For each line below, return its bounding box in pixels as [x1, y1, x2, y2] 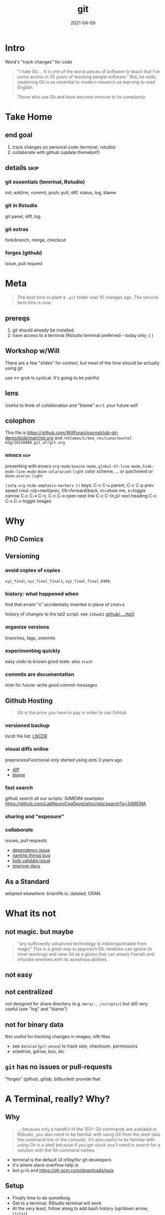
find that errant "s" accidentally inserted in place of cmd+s [5, 602, 125, 607]
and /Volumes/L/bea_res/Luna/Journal [54, 435, 132, 441]
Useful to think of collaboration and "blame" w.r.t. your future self [5, 402, 138, 408]
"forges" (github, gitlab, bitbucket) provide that [5, 1076, 100, 1082]
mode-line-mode [5, 469, 37, 474]
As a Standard [5, 877, 49, 885]
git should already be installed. [12, 327, 75, 333]
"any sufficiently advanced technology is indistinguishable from [17, 940, 147, 946]
